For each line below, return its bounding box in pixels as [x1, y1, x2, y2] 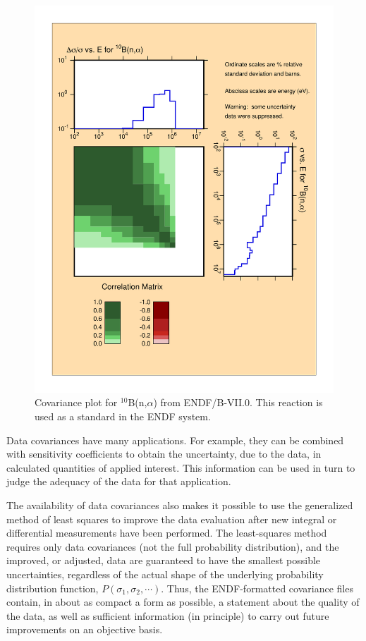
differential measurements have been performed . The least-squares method [6, 525, 327, 540]
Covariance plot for [35, 395, 118, 410]
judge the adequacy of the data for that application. [6, 474, 231, 489]
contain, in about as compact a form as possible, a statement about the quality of [6, 594, 360, 609]
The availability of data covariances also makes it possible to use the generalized [6, 498, 353, 513]
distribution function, [6, 580, 99, 595]
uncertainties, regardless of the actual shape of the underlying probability [6, 567, 324, 582]
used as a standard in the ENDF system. [35, 409, 211, 424]
